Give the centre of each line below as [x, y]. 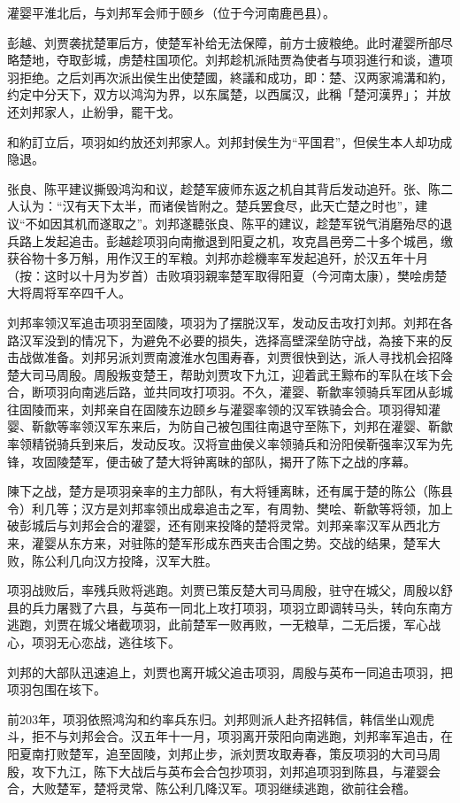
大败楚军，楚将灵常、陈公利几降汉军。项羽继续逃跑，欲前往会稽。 [223, 788]
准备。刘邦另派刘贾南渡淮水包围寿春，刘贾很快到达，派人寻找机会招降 [248, 357]
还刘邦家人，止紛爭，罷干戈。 [94, 111]
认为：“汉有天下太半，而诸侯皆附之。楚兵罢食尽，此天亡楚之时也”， [217, 206]
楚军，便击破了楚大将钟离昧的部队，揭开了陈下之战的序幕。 [242, 461]
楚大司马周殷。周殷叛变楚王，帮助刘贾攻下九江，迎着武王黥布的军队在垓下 [224, 374]
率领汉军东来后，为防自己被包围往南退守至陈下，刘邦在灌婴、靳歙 [261, 426]
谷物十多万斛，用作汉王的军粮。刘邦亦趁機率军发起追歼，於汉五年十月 [223, 258]
